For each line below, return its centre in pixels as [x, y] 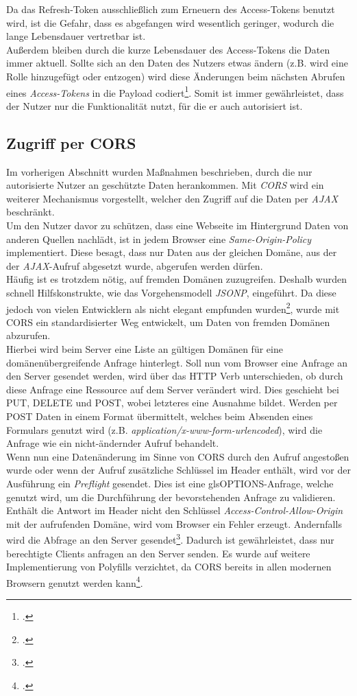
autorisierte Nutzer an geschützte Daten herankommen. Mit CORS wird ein [165, 185]
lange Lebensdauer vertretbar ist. [76, 36]
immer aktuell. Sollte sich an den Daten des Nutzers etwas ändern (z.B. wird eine [177, 63]
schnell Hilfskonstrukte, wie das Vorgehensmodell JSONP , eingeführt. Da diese [171, 292]
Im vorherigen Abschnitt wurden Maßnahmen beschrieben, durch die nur [159, 171]
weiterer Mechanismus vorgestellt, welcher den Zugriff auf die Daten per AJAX [172, 198]
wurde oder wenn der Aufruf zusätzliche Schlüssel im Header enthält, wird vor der [178, 470]
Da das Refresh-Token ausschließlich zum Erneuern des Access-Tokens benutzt [171, 9]
